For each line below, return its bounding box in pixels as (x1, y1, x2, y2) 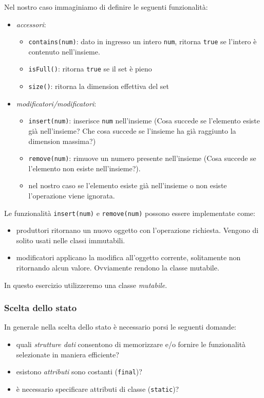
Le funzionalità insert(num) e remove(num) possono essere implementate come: (4, 207, 255, 218)
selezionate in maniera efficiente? (16, 349, 119, 359)
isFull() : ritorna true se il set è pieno (28, 63, 152, 74)
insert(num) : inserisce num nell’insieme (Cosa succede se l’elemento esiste (28, 115, 260, 126)
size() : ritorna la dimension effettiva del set (28, 81, 169, 92)
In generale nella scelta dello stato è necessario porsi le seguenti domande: (4, 321, 237, 332)
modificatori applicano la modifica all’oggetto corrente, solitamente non (16, 252, 241, 263)
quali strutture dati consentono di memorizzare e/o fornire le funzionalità (16, 339, 246, 350)
